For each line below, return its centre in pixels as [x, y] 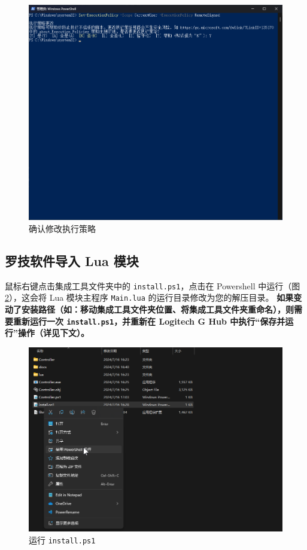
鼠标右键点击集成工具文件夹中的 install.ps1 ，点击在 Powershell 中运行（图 [153, 285]
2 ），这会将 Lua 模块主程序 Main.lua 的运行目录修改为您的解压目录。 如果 [149, 297]
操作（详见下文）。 [53, 333]
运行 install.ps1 [62, 540]
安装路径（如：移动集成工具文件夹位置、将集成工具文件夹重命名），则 [157, 309]
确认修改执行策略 [62, 228]
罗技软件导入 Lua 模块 [72, 260]
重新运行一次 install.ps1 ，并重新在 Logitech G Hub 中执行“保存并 [149, 321]
